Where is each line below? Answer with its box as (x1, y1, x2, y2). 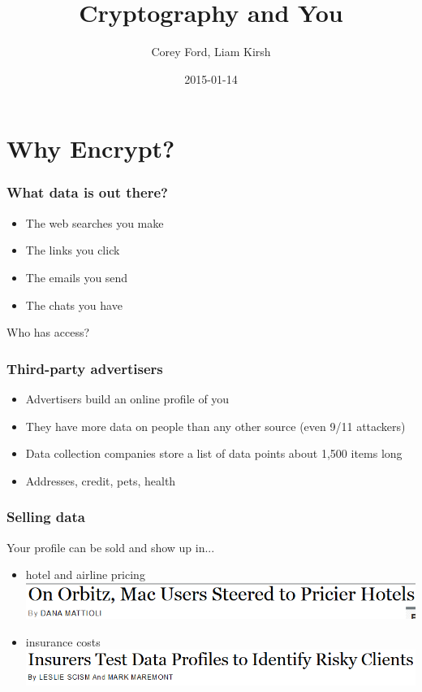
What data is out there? (6, 182, 168, 202)
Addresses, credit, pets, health (25, 472, 176, 489)
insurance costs (25, 633, 101, 650)
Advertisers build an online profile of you (25, 390, 230, 407)
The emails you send (25, 268, 128, 285)
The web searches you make (25, 214, 164, 231)
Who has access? (6, 324, 90, 341)
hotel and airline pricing (25, 566, 145, 583)
